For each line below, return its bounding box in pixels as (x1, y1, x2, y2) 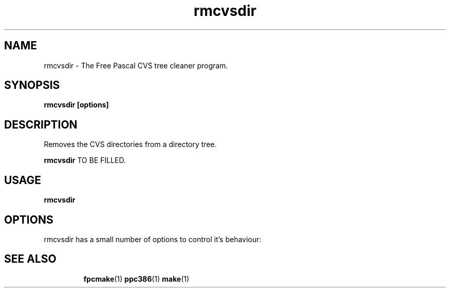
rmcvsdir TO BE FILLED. (44, 156, 126, 165)
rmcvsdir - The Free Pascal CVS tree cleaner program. (44, 61, 228, 70)
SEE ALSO (4, 252, 57, 266)
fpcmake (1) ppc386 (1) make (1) (83, 274, 190, 283)
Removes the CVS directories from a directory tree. (44, 140, 217, 149)
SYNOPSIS (4, 79, 60, 92)
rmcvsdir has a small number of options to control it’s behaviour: (44, 234, 261, 244)
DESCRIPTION (4, 118, 78, 131)
